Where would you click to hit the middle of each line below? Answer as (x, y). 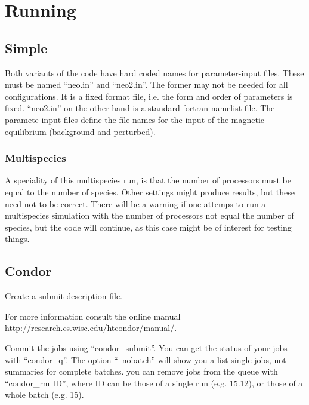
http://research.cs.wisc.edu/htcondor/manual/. (91, 328)
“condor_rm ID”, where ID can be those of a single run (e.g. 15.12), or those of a (154, 383)
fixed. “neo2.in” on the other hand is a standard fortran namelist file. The (140, 108)
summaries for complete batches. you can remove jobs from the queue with (141, 371)
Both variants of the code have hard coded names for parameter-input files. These (154, 73)
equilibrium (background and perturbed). (80, 131)
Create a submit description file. (64, 296)
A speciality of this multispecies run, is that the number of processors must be (148, 180)
